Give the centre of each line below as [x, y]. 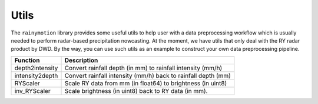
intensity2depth [36, 75]
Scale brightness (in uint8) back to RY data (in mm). [136, 91]
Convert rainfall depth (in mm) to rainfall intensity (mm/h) [143, 68]
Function [27, 60]
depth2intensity [36, 68]
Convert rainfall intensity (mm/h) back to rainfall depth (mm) [148, 75]
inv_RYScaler [32, 91]
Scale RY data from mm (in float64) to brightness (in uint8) [146, 83]
